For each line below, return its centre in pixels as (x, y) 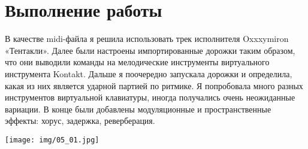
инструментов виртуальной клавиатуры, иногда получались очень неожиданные (150, 97)
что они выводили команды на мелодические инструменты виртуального (137, 62)
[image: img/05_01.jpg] (52, 140)
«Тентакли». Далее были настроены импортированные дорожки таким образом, (150, 50)
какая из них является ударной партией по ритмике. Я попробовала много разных (154, 85)
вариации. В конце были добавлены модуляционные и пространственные (138, 109)
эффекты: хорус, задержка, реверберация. (80, 121)
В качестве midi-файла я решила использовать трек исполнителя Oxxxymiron (147, 39)
